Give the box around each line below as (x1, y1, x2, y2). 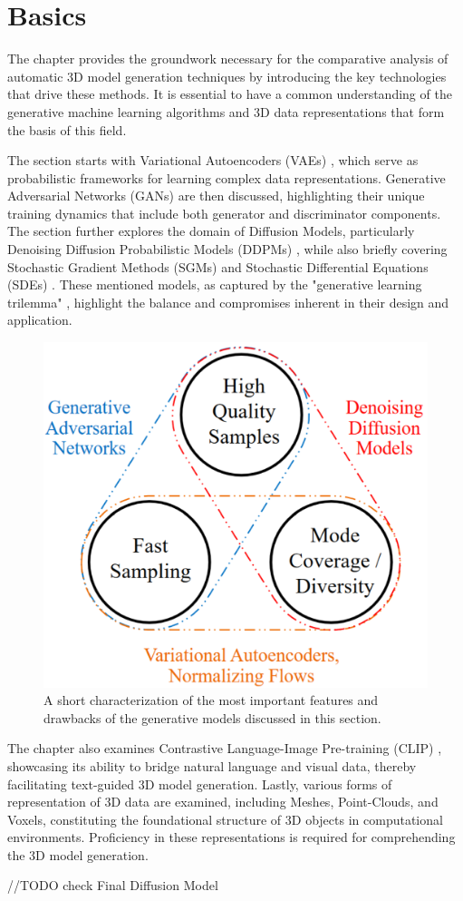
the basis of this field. (7, 120, 127, 139)
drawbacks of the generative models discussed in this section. (43, 708, 381, 727)
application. (7, 310, 72, 329)
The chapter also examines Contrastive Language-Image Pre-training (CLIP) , (7, 739, 442, 758)
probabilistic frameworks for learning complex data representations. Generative (7, 168, 446, 187)
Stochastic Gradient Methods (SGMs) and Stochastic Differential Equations (7, 257, 429, 276)
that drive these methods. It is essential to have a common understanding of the (7, 84, 452, 103)
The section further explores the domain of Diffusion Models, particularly (7, 221, 415, 240)
